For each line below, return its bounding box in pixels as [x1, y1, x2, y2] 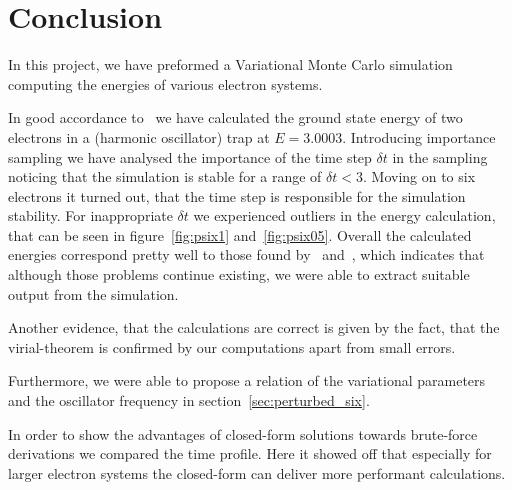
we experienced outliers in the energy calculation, [193, 205, 496, 226]
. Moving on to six [362, 166, 476, 187]
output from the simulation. [8, 283, 179, 304]
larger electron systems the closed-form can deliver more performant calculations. [8, 462, 506, 483]
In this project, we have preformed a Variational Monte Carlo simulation [8, 54, 453, 75]
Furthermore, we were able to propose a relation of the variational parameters [8, 370, 486, 391]
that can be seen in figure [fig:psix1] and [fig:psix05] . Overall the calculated [8, 224, 472, 245]
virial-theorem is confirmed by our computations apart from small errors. [8, 336, 456, 357]
